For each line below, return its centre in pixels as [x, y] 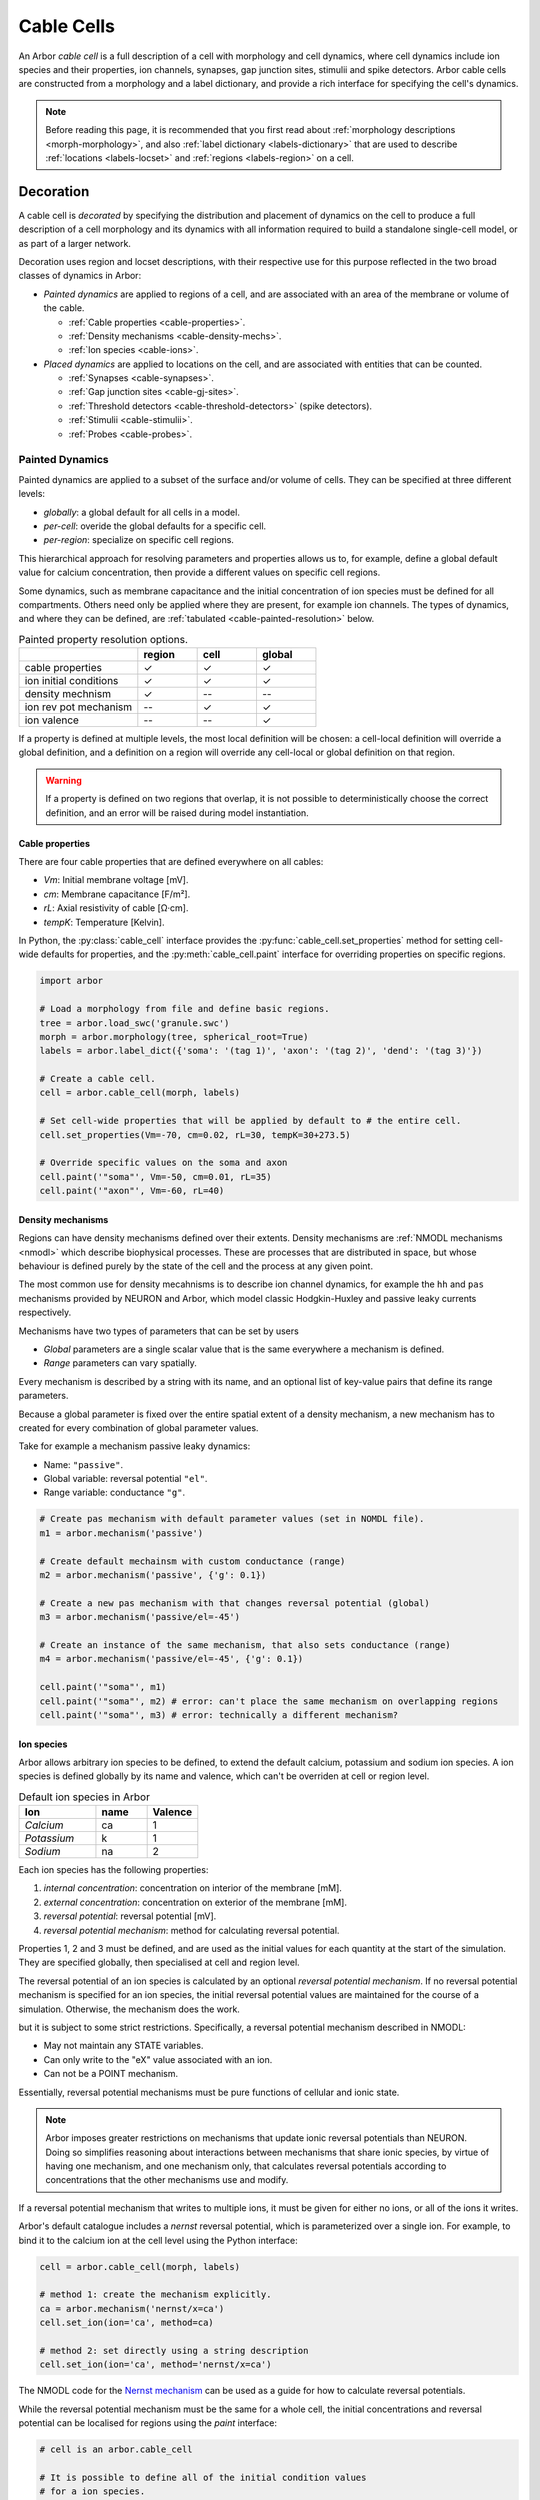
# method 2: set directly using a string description [174, 2350]
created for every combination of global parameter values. [138, 1427]
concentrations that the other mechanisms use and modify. [167, 2180]
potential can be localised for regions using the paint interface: [148, 2423]
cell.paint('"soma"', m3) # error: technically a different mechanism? [219, 1714]
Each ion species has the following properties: [113, 1870]
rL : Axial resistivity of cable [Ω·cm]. [116, 908]
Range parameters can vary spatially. [120, 1363]
